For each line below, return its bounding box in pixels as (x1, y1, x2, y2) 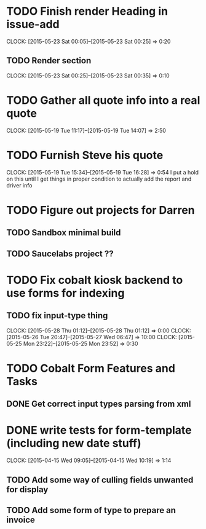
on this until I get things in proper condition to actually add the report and (6, 175, 192, 182)
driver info (6, 181, 33, 189)
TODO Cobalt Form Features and (6, 361, 175, 375)
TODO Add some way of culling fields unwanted (6, 474, 194, 485)
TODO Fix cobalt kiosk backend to (6, 273, 183, 287)
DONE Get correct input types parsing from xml (6, 399, 191, 409)
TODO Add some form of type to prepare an (6, 505, 176, 515)
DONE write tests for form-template (6, 423, 192, 437)
